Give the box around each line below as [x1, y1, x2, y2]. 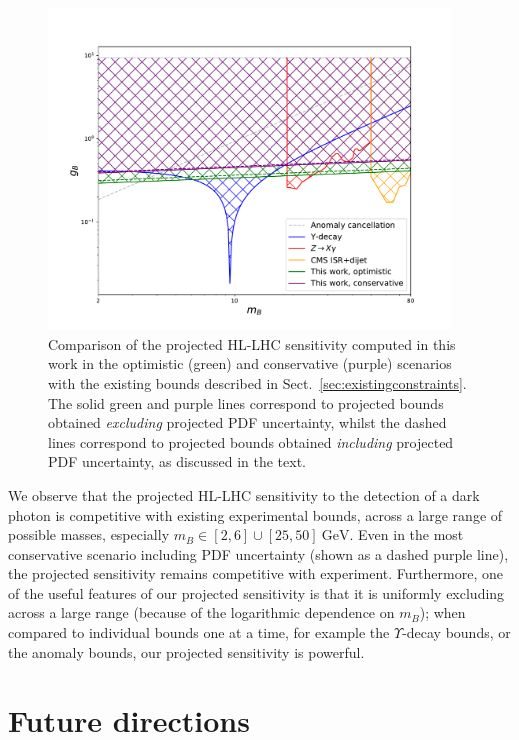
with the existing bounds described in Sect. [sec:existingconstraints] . [48, 372, 467, 393]
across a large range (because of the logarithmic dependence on [8, 602, 395, 623]
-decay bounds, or [402, 622, 511, 643]
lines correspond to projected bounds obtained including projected [48, 431, 454, 452]
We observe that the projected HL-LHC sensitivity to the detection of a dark [8, 484, 480, 505]
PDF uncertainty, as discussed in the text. [48, 451, 306, 472]
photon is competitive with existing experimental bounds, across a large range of [8, 504, 503, 525]
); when [419, 602, 466, 623]
